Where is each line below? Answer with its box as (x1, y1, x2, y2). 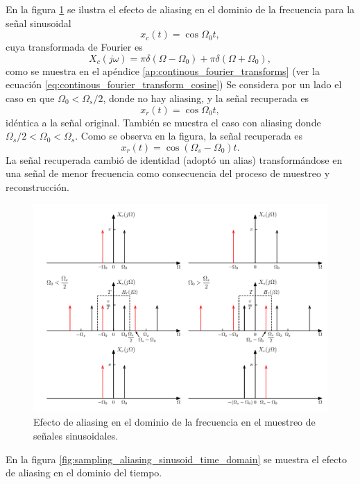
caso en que (6, 90, 55, 105)
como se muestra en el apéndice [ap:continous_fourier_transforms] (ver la (6, 63, 320, 78)
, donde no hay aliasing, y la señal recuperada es (103, 90, 309, 105)
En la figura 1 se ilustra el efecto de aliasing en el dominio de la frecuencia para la (6, 2, 355, 16)
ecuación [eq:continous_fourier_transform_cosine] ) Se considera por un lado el (6, 77, 342, 92)
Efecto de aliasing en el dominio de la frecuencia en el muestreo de (33, 415, 316, 429)
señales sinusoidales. (33, 428, 119, 442)
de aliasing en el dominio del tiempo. (6, 465, 162, 480)
